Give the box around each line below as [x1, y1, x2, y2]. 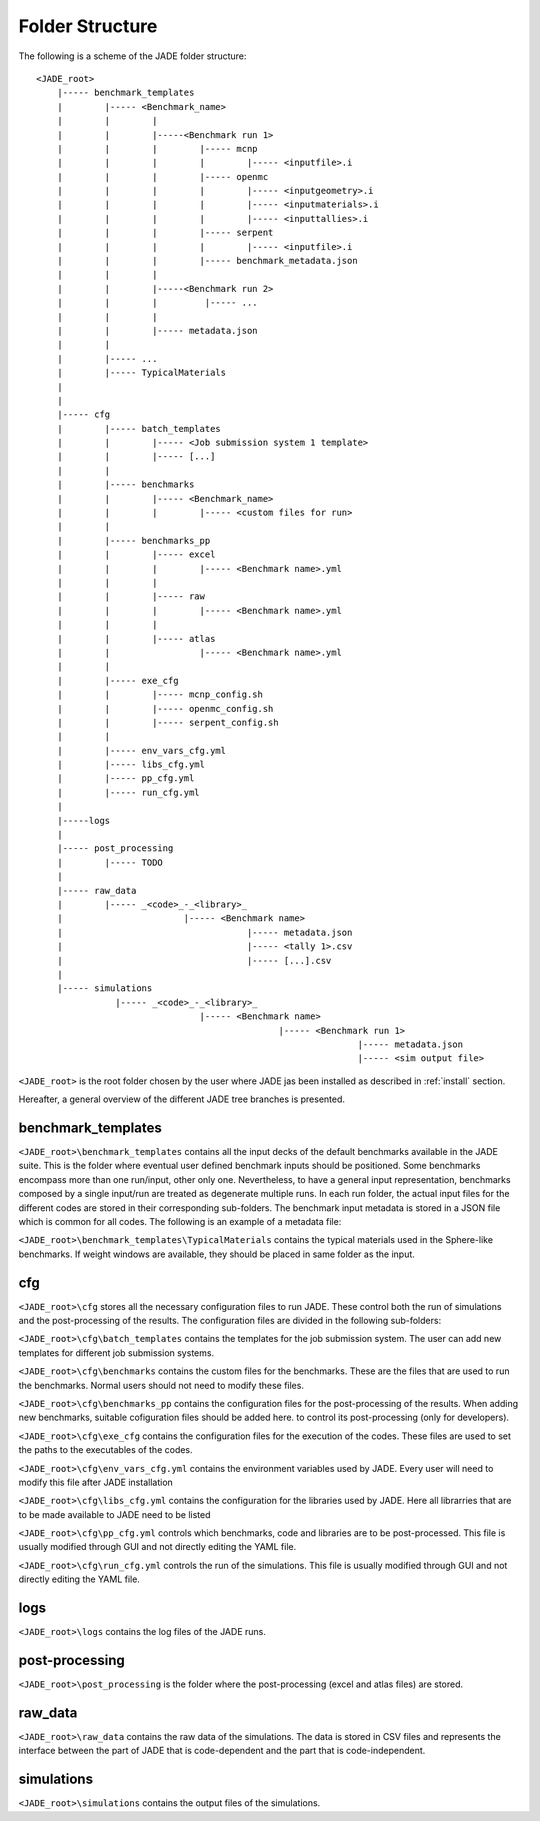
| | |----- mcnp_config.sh [56, 689, 264, 700]
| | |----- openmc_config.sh [56, 703, 274, 714]
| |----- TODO [56, 856, 164, 868]
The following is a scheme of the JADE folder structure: [18, 50, 247, 62]
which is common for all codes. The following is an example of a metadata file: [18, 1215, 342, 1227]
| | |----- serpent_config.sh [56, 716, 279, 728]
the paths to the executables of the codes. [18, 1444, 194, 1456]
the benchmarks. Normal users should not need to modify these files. [18, 1379, 305, 1391]
